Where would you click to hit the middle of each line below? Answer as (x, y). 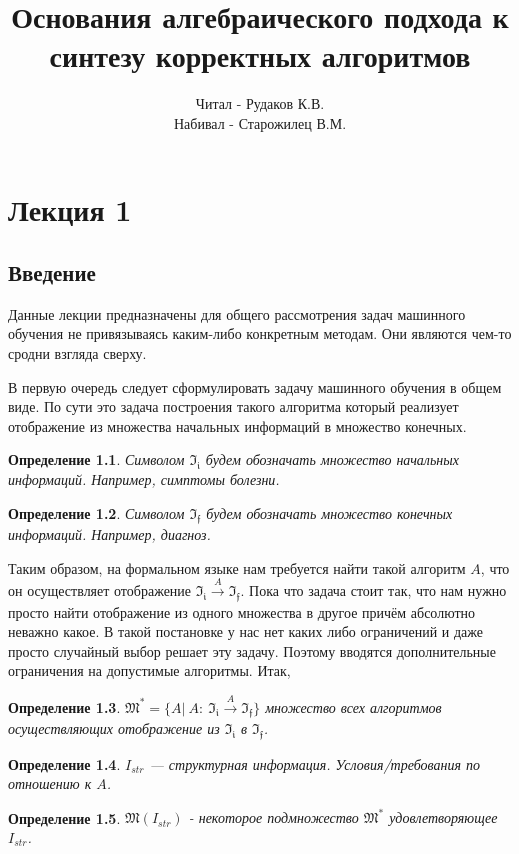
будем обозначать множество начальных (332, 459)
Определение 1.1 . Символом (96, 459)
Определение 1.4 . (64, 763)
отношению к (50, 783)
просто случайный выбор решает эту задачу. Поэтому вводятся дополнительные (252, 650)
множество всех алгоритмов (353, 706)
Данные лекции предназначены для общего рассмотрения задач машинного (237, 313)
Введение (52, 272)
